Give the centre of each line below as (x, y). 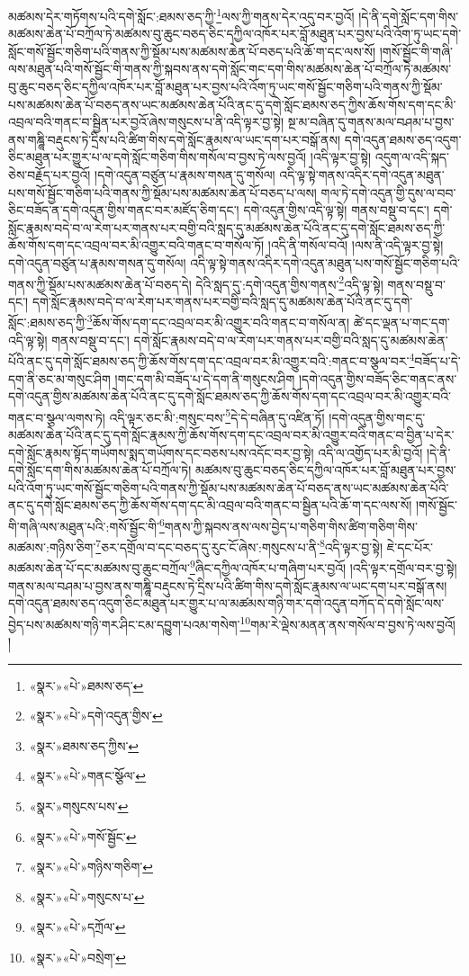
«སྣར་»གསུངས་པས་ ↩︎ (79, 806)
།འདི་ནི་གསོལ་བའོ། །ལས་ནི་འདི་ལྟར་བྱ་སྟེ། (356, 245)
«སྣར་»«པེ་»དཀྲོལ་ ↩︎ (77, 927)
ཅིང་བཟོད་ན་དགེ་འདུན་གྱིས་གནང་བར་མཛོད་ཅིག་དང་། (124, 210)
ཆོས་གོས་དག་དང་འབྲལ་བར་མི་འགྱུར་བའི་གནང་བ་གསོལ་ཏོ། (136, 245)
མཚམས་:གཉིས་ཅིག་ (52, 546)
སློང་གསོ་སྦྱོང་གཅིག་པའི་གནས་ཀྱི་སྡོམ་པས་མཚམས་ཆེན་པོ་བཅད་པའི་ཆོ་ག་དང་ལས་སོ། (192, 51)
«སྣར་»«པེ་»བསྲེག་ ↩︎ (77, 958)
